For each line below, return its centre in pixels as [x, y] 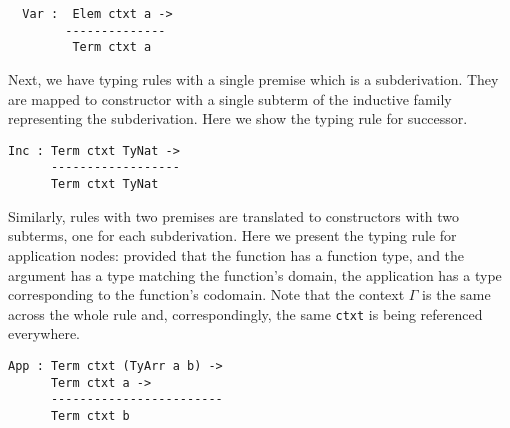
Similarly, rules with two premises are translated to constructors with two [234, 215]
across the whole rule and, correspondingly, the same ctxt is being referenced [245, 313]
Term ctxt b [90, 415]
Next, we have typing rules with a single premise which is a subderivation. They [253, 78]
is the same [456, 294]
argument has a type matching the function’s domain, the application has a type [255, 274]
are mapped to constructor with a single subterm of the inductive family [230, 98]
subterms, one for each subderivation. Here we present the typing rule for [232, 235]
